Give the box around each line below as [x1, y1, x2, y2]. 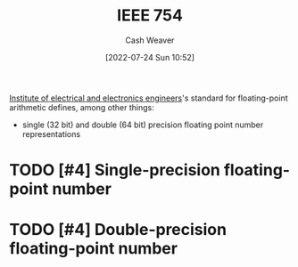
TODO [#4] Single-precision [9, 160, 221, 181]
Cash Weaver [125, 35, 175, 45]
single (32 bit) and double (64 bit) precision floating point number [21, 119, 264, 130]
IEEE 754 [117, 5, 183, 26]
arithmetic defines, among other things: [9, 101, 154, 112]
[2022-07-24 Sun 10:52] [105, 52, 195, 62]
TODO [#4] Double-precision [9, 220, 228, 240]
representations [21, 128, 81, 139]
